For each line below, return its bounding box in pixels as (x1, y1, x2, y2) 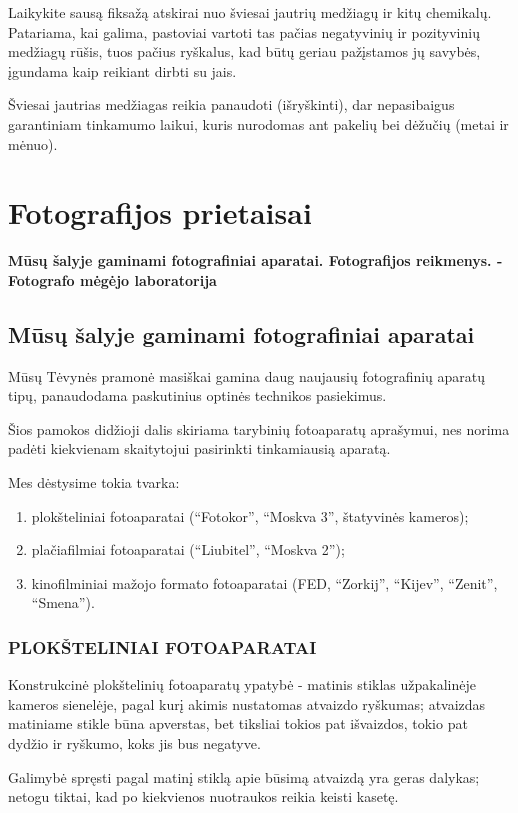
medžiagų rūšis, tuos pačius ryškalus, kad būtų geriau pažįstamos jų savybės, (8, 41, 481, 62)
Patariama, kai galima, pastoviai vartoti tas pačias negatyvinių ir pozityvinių (8, 21, 480, 42)
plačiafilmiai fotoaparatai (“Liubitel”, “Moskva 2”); (31, 539, 345, 560)
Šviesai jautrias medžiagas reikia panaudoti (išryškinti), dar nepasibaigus (8, 94, 455, 115)
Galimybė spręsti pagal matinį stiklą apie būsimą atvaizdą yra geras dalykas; (8, 766, 480, 787)
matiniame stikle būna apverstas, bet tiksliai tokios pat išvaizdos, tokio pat (8, 713, 468, 734)
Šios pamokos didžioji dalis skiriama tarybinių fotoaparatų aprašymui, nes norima (8, 418, 510, 439)
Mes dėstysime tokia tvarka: (8, 472, 180, 493)
